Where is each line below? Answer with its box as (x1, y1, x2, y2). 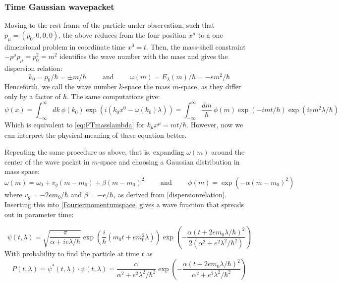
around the (211, 147, 245, 157)
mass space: (4, 166, 40, 176)
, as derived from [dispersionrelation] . (113, 189, 227, 199)
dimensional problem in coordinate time (4, 41, 126, 52)
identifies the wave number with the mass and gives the (59, 51, 228, 61)
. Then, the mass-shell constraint (146, 41, 246, 52)
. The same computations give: (66, 91, 160, 102)
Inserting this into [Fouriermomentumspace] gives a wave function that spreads (4, 199, 244, 210)
